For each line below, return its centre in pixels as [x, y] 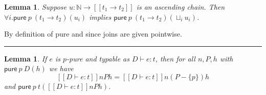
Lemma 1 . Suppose [36, 7]
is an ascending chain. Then [181, 7]
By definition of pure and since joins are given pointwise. [93, 34]
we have [61, 68]
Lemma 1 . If [26, 58]
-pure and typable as [98, 58]
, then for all [175, 58]
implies [100, 17]
